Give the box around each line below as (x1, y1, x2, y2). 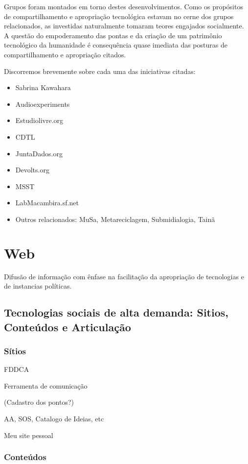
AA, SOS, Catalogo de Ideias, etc (4, 413, 104, 423)
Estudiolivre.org (15, 115, 64, 125)
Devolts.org (15, 165, 49, 175)
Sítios (4, 344, 26, 357)
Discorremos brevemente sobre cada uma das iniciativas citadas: (4, 66, 196, 76)
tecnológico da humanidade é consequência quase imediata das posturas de (4, 40, 227, 50)
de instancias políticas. (4, 281, 72, 291)
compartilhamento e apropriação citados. (4, 49, 126, 59)
